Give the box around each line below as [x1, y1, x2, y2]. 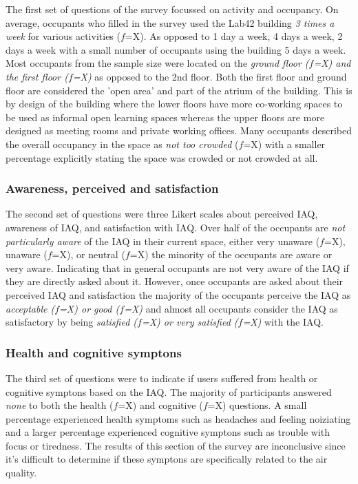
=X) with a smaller [243, 136, 326, 151]
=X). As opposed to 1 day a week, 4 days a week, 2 [125, 29, 343, 43]
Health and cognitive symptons [6, 344, 182, 361]
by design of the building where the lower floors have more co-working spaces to [6, 96, 343, 111]
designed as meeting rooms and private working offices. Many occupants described [6, 123, 352, 138]
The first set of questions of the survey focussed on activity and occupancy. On [6, 2, 339, 16]
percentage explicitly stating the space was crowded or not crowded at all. [6, 150, 318, 165]
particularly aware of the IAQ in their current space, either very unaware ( [6, 233, 320, 248]
